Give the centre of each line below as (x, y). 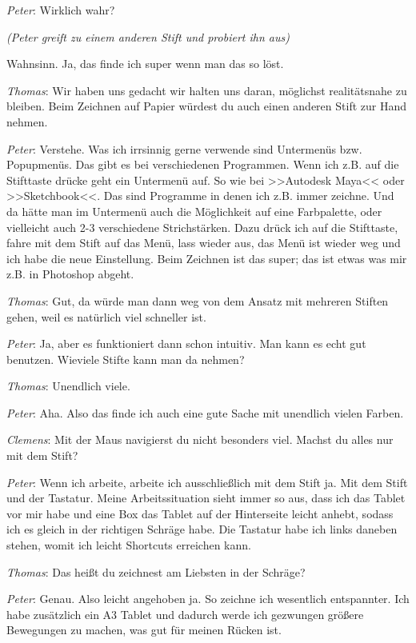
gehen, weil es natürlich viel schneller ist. (106, 316)
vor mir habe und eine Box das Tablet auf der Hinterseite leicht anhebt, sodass (200, 513)
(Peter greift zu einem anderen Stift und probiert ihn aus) (148, 36)
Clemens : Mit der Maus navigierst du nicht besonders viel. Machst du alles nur (200, 439)
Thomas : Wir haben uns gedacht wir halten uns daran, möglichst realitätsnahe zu (207, 90)
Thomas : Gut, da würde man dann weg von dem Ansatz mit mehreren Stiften (198, 300)
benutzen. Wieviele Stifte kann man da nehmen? (126, 359)
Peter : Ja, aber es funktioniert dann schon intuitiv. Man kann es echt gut (186, 343)
